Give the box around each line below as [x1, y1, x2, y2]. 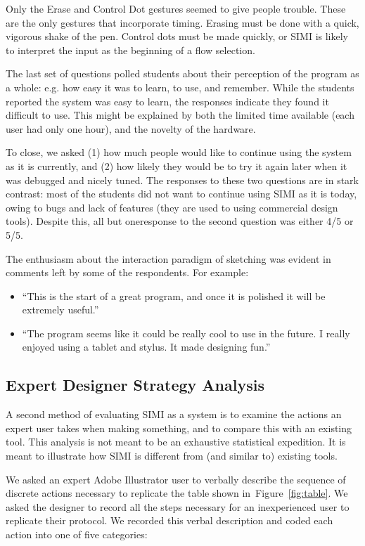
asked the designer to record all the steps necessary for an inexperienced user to [6, 499, 350, 514]
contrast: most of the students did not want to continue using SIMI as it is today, [6, 186, 357, 201]
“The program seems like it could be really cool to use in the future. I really [22, 325, 350, 340]
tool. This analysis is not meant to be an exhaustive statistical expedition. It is [6, 434, 346, 449]
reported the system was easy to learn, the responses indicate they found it [6, 93, 329, 108]
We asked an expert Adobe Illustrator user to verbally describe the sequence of [6, 472, 346, 486]
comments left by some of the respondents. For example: [6, 265, 249, 280]
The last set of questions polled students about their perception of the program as [6, 66, 359, 81]
